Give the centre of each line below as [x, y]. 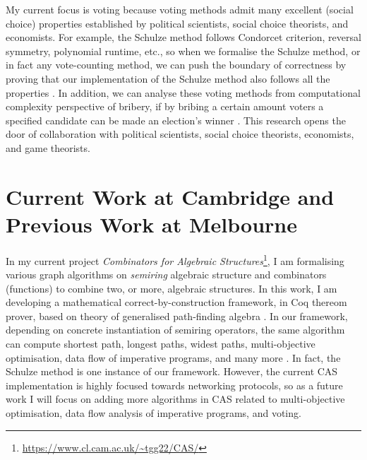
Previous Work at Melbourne [151, 224]
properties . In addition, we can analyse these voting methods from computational [183, 92]
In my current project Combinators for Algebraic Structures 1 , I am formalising [175, 259]
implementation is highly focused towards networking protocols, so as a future [174, 385]
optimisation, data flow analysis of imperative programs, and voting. [154, 413]
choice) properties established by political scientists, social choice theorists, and [177, 23]
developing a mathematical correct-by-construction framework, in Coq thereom [176, 302]
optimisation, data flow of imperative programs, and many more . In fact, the [173, 357]
